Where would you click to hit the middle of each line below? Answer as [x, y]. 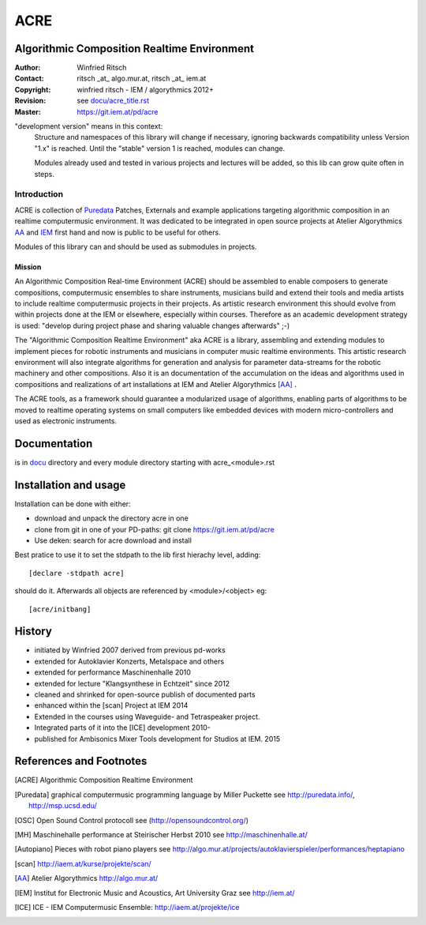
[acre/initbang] [60, 609]
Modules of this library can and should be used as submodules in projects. [136, 246]
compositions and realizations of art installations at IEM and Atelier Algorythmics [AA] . [156, 384]
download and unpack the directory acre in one [111, 518]
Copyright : [33, 89]
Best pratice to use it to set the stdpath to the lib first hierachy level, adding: [138, 555]
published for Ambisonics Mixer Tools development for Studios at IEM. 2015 [157, 739]
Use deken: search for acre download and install [113, 540]
